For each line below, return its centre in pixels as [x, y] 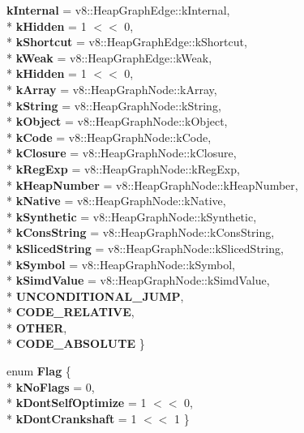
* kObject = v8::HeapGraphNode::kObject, [117, 121]
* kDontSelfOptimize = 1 [77, 403]
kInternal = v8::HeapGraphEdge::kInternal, [118, 10]
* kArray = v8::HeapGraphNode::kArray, [112, 89]
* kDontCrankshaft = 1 [72, 418]
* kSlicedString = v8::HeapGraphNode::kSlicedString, [145, 248]
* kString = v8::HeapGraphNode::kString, [114, 105]
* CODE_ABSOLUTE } [76, 343]
